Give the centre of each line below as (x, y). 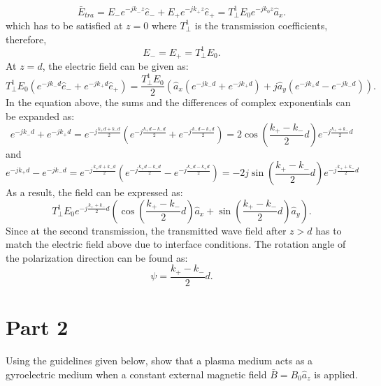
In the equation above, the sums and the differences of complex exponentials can (178, 102)
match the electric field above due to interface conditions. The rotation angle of (176, 244)
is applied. (336, 374)
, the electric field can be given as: (115, 66)
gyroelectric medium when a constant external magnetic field (136, 374)
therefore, (26, 39)
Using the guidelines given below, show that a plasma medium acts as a (159, 361)
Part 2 (37, 327)
